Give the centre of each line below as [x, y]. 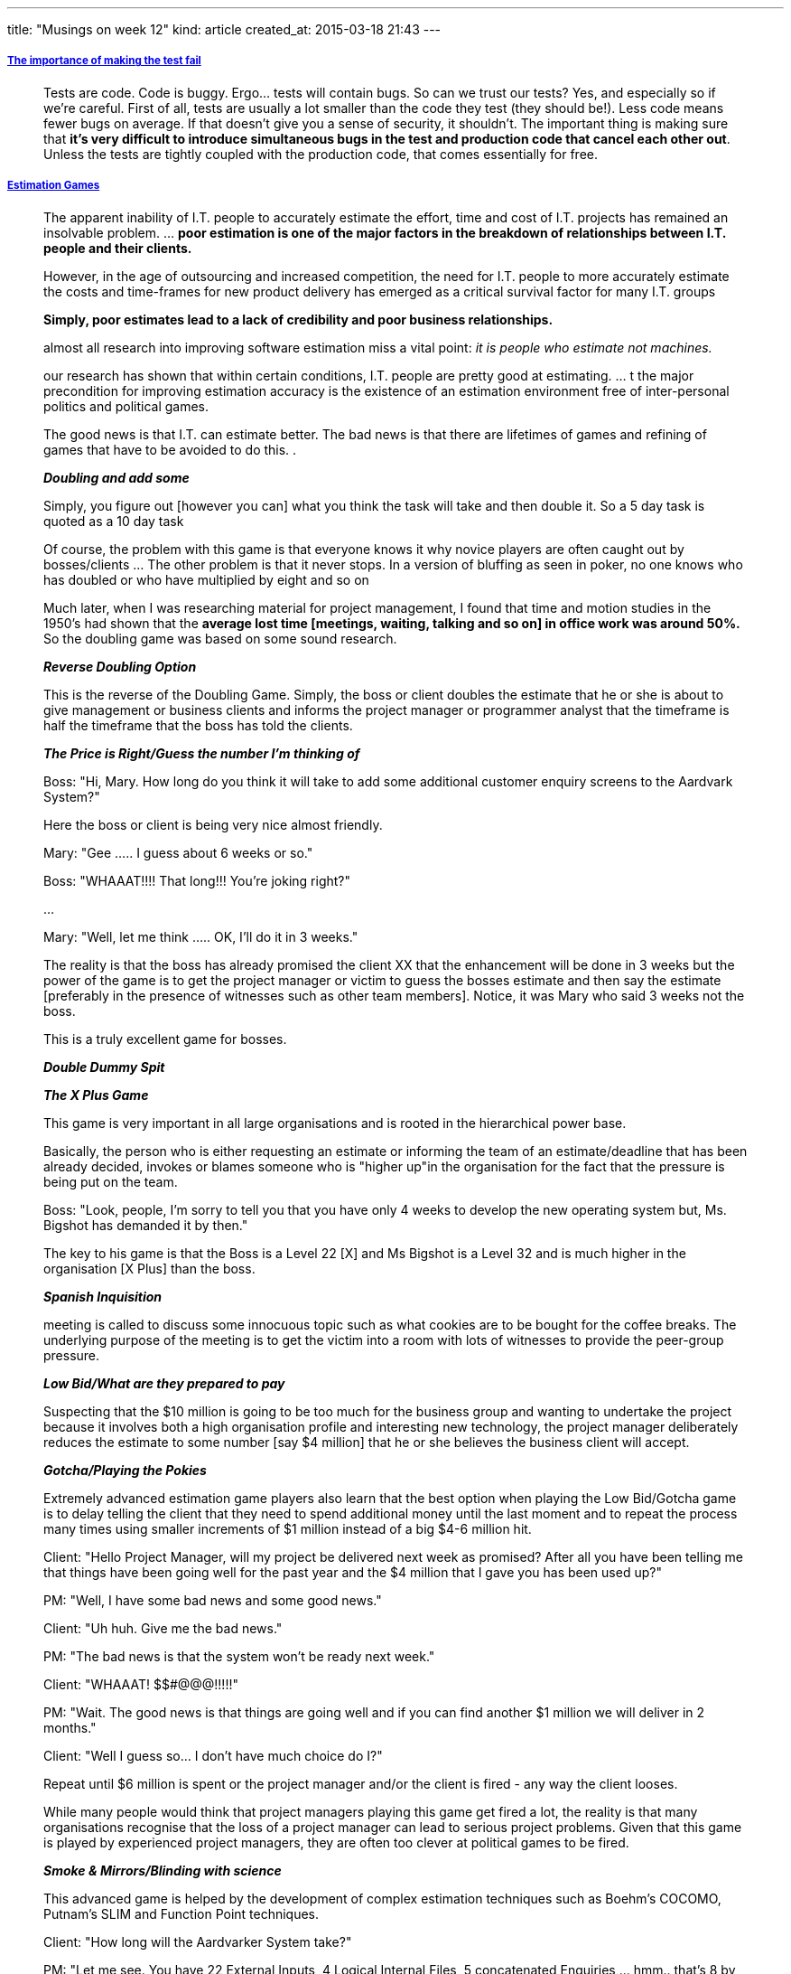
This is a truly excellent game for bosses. [165, 1039]
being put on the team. [111, 1181]
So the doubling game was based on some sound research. [220, 638]
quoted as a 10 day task [114, 521]
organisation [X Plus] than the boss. [149, 1268]
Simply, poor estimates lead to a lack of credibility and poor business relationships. [298, 319]
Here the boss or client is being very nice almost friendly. [213, 824]
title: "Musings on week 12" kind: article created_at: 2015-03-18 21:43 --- [224, 29]
